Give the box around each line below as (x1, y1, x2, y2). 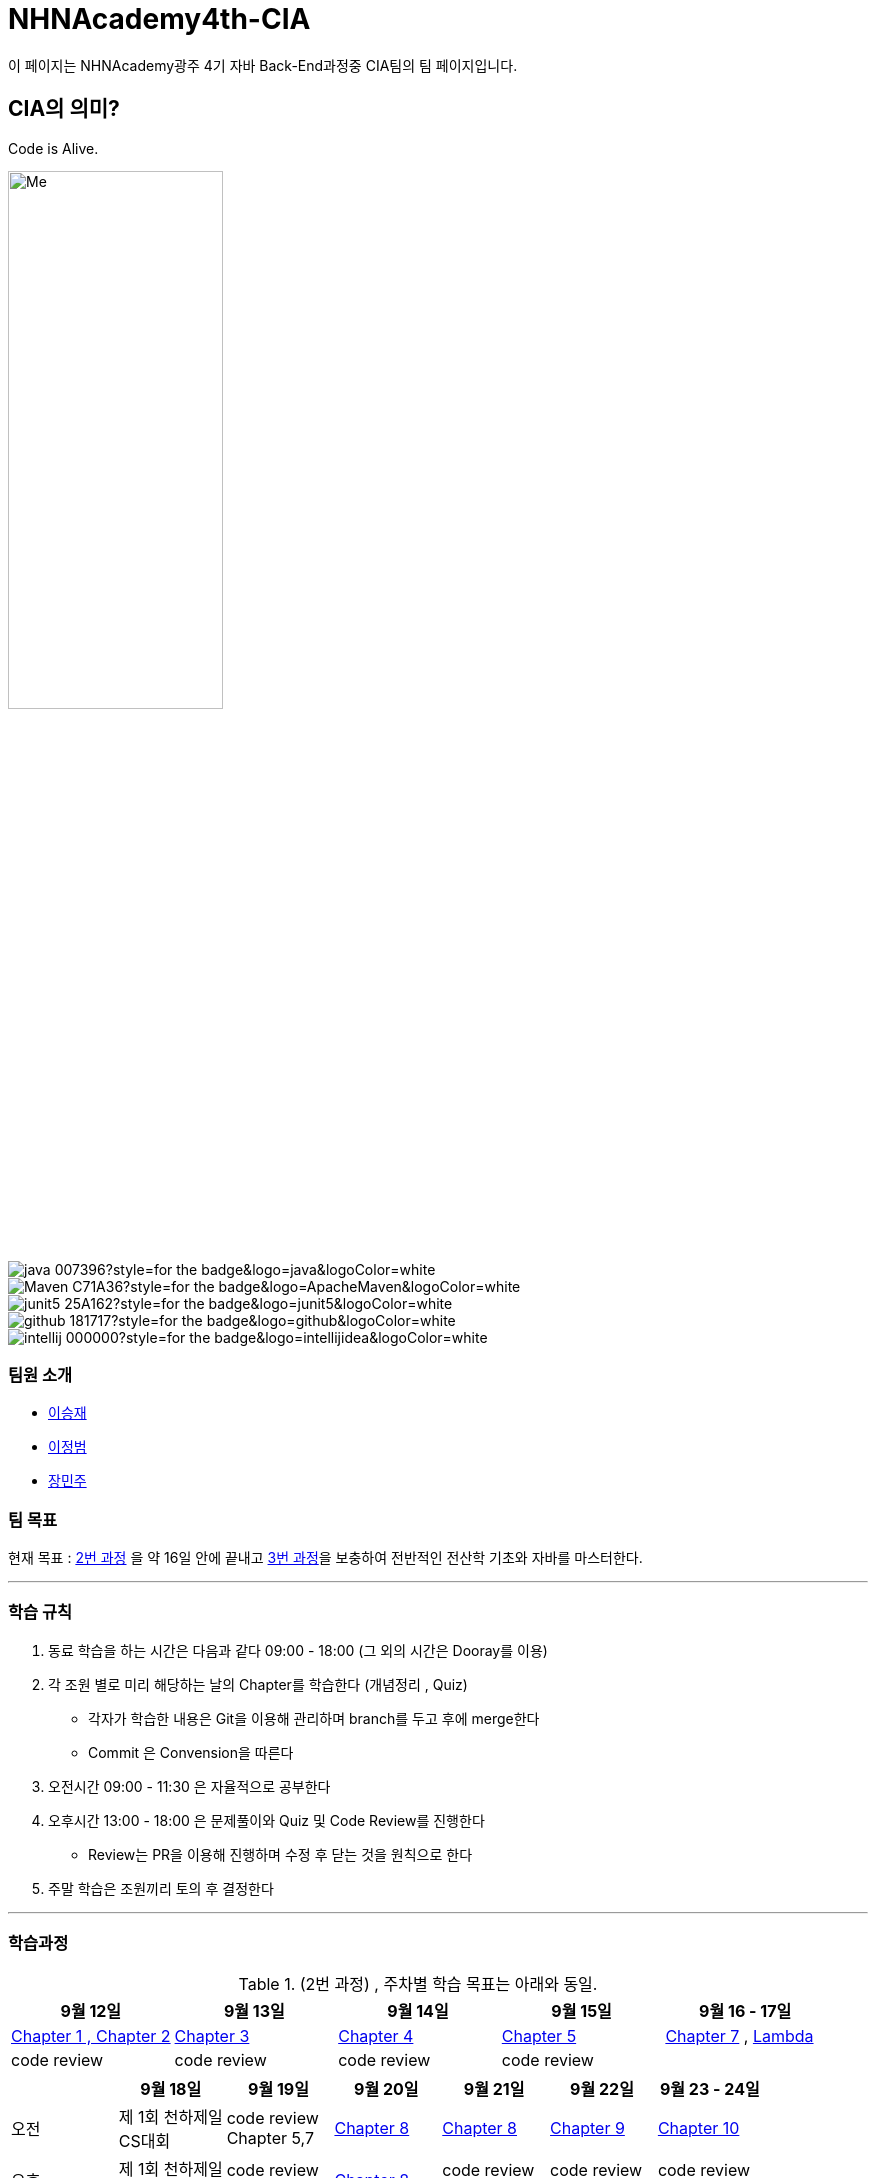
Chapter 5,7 (226, 2127, 314, 2148)
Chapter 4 (338, 2025, 414, 2046)
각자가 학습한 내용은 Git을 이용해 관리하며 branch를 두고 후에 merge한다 (88, 1709, 540, 1727)
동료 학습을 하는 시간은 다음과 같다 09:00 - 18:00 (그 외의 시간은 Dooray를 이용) (48, 1641, 548, 1659)
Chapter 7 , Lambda (665, 2025, 814, 2046)
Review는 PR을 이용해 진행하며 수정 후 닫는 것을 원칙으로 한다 (88, 1845, 473, 1863)
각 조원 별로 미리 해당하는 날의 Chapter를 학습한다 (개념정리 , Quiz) (48, 1675, 468, 1693)
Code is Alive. (8, 139, 99, 157)
